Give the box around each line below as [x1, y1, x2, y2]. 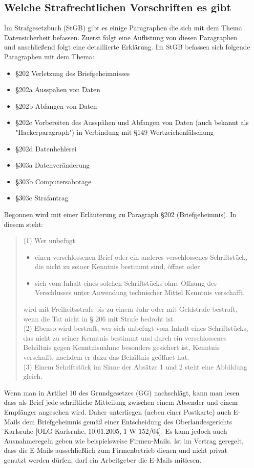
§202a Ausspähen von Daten [15, 84, 100, 95]
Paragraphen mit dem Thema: [4, 51, 94, 61]
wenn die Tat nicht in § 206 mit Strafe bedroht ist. [23, 313, 175, 323]
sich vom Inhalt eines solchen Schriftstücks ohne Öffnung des [35, 277, 217, 288]
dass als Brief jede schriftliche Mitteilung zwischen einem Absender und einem [4, 397, 238, 407]
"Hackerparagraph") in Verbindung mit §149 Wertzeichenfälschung [15, 126, 214, 137]
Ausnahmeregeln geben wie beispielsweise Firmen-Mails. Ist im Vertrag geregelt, [4, 435, 244, 445]
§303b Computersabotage [15, 176, 91, 186]
